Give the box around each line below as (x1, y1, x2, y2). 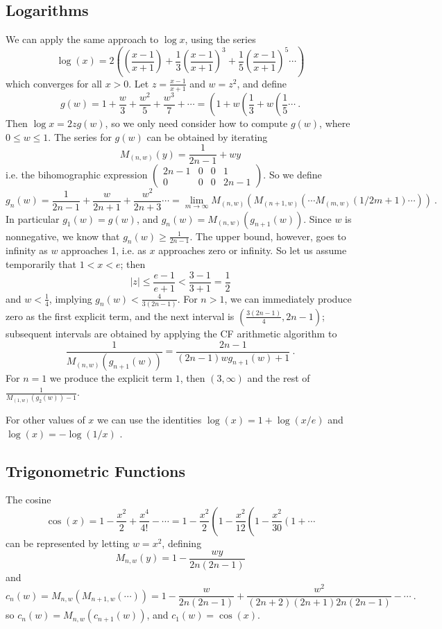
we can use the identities (97, 412, 202, 426)
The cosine (6, 492, 51, 507)
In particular (6, 211, 60, 226)
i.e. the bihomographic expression (6, 167, 148, 182)
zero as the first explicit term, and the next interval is (6, 308, 235, 323)
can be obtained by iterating (146, 129, 268, 144)
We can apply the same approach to (6, 32, 159, 47)
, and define (237, 76, 287, 90)
